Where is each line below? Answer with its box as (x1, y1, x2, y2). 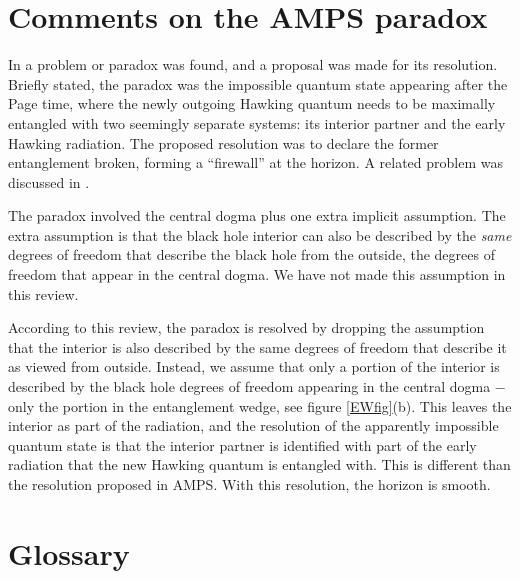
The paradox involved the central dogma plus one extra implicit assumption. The (8, 205, 506, 226)
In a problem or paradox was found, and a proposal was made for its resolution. (8, 54, 498, 75)
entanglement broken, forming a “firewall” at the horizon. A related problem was (8, 152, 503, 173)
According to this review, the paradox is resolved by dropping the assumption (8, 317, 485, 338)
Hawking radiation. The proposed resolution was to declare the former (8, 132, 439, 153)
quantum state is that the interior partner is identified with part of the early (8, 434, 477, 455)
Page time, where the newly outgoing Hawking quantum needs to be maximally (8, 93, 496, 114)
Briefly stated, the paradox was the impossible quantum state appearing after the (8, 73, 508, 94)
